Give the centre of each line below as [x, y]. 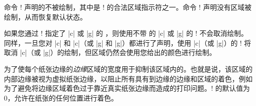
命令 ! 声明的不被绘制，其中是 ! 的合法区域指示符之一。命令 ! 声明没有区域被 [128, 7]
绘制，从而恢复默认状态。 [45, 16]
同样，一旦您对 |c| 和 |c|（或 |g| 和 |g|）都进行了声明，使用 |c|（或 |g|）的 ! [123, 42]
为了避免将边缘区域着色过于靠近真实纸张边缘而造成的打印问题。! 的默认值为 [127, 88]
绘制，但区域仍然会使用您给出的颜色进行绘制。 [140, 52]
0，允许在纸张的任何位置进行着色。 [61, 97]
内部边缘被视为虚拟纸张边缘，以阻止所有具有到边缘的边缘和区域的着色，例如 [128, 78]
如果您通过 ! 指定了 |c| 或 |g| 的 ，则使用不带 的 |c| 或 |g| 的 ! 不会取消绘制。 [126, 33]
